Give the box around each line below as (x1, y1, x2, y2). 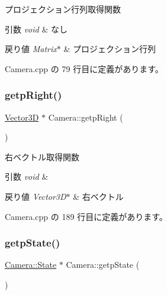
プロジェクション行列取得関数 (5, 3, 121, 15)
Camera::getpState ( (66, 258, 140, 271)
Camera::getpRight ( (48, 111, 123, 123)
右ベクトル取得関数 (5, 150, 79, 163)
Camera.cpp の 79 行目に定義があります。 (5, 62, 163, 74)
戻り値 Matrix (5, 43, 57, 55)
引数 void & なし (5, 22, 68, 35)
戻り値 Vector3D (5, 190, 66, 202)
